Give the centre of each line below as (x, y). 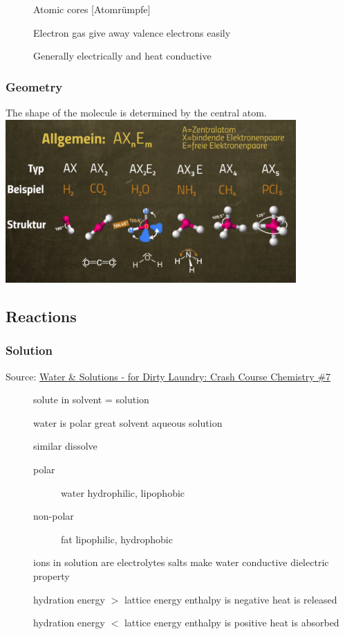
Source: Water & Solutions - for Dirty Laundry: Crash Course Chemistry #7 (168, 376)
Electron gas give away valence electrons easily (132, 32)
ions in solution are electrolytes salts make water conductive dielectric (181, 562)
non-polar (54, 516)
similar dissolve (65, 446)
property (52, 575)
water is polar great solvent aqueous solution (128, 422)
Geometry (34, 86)
